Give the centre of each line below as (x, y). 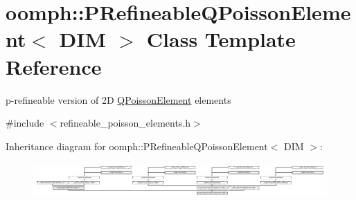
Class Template (221, 39)
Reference (54, 66)
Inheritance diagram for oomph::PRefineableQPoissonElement (137, 146)
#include (25, 123)
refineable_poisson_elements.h (125, 123)
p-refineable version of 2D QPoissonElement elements (118, 99)
